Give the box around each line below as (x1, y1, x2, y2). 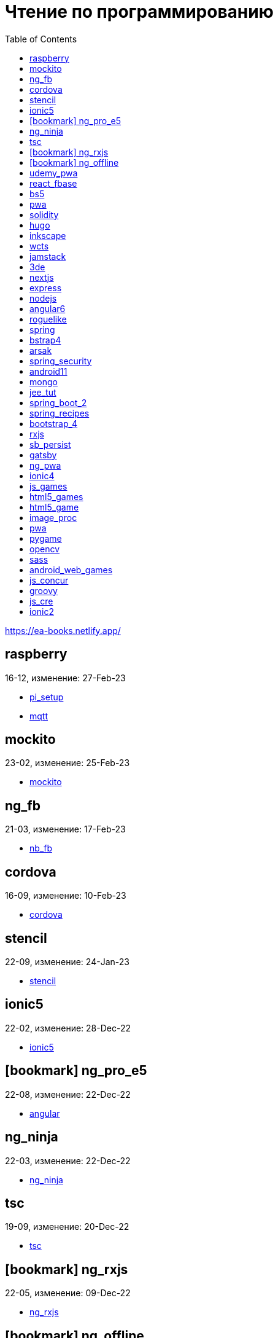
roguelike (29, 313, 67, 324)
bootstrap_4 (29, 418, 78, 429)
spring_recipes (29, 407, 90, 418)
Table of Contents (5, 33, 77, 44)
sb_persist (29, 439, 71, 450)
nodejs (29, 292, 57, 303)
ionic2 (29, 606, 54, 617)
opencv (29, 543, 60, 554)
